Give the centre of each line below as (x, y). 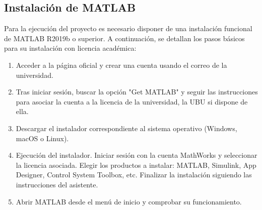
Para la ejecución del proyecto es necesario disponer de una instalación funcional (128, 28)
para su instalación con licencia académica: (70, 48)
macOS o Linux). (42, 138)
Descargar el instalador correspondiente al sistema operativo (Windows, (126, 128)
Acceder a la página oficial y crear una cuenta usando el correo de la (121, 65)
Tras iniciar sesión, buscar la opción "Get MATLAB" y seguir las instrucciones (137, 92)
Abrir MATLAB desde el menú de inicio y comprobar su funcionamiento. (129, 201)
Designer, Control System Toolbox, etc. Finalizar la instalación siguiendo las (134, 175)
